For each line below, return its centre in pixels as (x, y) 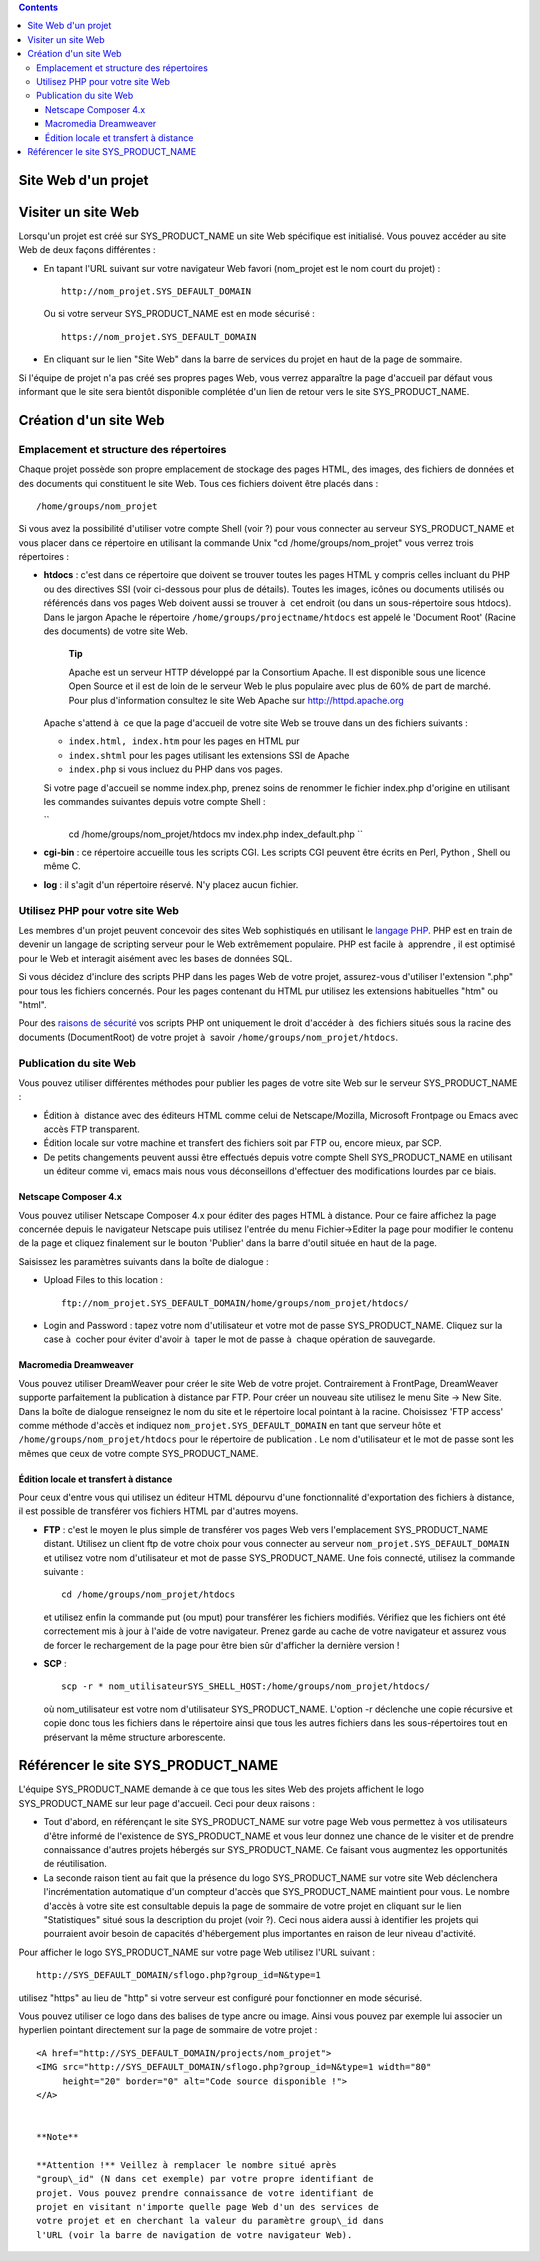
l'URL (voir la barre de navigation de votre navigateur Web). (194, 2234)
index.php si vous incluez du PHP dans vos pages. (176, 769)
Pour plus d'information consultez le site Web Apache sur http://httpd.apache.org (236, 700)
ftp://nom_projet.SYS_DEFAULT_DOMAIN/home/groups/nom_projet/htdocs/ (235, 1303)
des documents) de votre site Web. (116, 631)
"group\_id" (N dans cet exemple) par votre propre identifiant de (205, 2179)
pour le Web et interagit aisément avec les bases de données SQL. (155, 958)
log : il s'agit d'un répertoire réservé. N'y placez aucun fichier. (171, 884)
